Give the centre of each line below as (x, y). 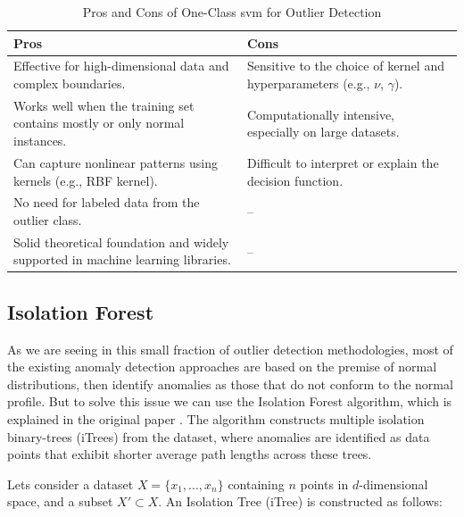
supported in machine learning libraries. (122, 259)
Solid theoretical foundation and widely (121, 242)
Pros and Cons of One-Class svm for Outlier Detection (232, 12)
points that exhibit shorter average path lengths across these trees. (190, 454)
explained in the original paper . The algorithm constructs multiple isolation (216, 419)
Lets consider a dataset (70, 484)
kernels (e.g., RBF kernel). (86, 180)
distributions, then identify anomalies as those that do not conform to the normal (230, 384)
